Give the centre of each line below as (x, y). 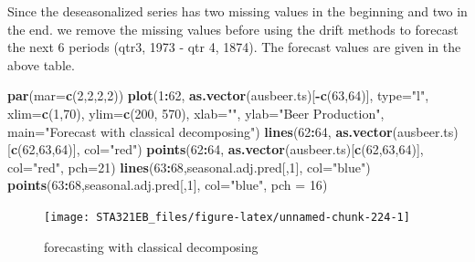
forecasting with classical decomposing (151, 246)
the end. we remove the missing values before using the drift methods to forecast (233, 29)
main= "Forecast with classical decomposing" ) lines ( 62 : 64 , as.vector (200, 131)
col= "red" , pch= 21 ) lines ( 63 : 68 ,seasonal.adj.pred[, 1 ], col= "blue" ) (189, 167)
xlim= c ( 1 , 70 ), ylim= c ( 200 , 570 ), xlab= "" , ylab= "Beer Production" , (196, 113)
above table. (41, 64)
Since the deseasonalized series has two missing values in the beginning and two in (237, 11)
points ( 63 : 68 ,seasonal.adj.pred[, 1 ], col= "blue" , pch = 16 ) (168, 185)
